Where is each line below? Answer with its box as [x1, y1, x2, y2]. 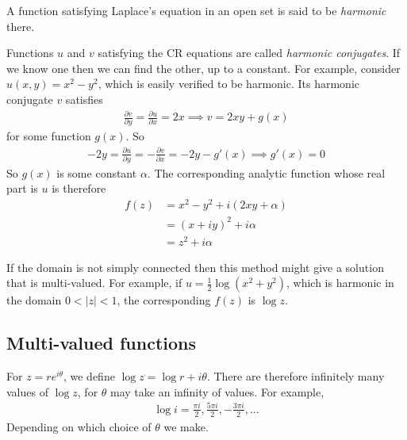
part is [6, 180, 38, 197]
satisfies [65, 90, 103, 107]
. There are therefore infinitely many [206, 368, 385, 385]
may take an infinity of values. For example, [110, 383, 324, 400]
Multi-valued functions [6, 331, 197, 355]
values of [6, 383, 48, 400]
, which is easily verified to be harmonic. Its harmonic [98, 75, 359, 92]
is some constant [56, 164, 137, 181]
